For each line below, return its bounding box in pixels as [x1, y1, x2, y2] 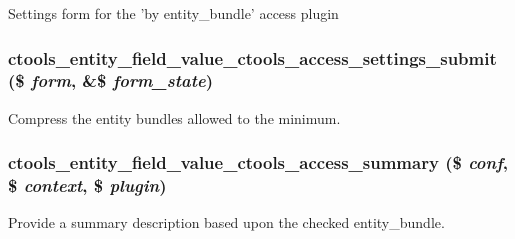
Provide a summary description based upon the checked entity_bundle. [8, 212, 445, 233]
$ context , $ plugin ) [8, 173, 167, 198]
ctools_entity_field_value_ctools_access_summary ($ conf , [8, 150, 508, 175]
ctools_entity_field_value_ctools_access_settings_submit [8, 45, 497, 70]
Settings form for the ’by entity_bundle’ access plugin [8, 3, 339, 23]
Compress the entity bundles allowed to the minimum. [8, 107, 341, 128]
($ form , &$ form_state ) [8, 68, 213, 93]
